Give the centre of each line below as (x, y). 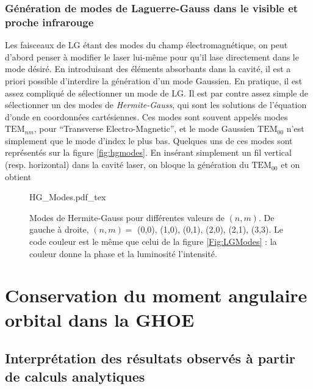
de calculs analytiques (75, 376)
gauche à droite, (59, 229)
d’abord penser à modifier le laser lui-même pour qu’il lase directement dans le (152, 56)
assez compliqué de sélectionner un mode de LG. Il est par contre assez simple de (157, 93)
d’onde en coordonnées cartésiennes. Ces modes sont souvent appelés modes (146, 116)
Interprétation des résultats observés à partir (150, 358)
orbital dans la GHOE (100, 319)
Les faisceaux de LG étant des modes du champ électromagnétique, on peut (146, 45)
